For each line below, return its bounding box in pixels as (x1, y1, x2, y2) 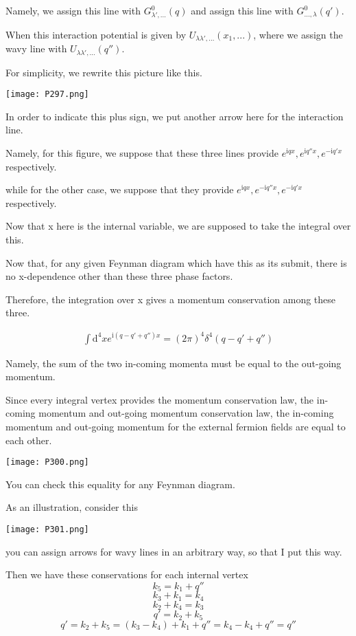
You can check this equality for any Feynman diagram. (5, 476, 235, 491)
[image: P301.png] (5, 524, 89, 534)
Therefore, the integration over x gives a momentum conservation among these (5, 292, 336, 306)
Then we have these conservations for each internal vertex (5, 567, 248, 582)
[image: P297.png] (5, 89, 89, 100)
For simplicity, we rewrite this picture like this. (5, 65, 202, 79)
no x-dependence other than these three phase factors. (5, 269, 233, 283)
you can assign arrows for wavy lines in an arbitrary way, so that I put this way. (5, 544, 342, 558)
